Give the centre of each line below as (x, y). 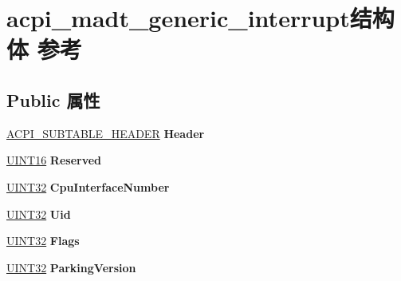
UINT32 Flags (43, 241)
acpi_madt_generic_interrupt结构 (200, 18)
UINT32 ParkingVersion (71, 267)
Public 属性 (53, 99)
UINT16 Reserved (54, 160)
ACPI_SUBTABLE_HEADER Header (106, 133)
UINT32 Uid (39, 214)
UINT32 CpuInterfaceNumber (88, 186)
